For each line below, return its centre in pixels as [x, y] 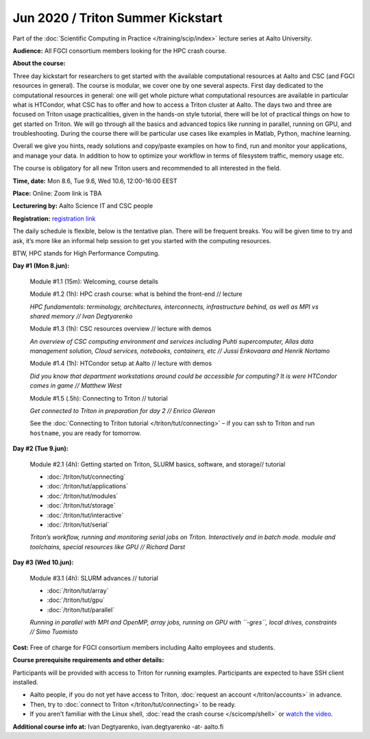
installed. [26, 682]
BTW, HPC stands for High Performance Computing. [86, 253]
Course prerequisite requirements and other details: [88, 660]
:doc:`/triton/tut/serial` [78, 525]
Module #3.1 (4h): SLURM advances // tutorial [94, 578]
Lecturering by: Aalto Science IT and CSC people [83, 206]
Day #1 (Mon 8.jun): [41, 266]
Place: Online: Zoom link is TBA [57, 193]
